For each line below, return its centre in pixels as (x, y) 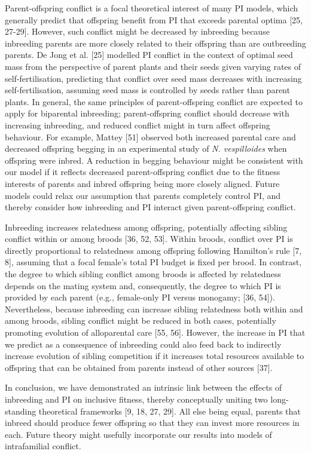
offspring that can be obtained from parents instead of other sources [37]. (139, 367)
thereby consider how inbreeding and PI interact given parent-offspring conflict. (150, 207)
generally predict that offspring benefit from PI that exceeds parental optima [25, (154, 19)
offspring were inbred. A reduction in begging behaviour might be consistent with (154, 160)
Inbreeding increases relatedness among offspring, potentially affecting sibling (146, 227)
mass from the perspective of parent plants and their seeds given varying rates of (153, 66)
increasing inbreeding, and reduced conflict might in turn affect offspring (138, 125)
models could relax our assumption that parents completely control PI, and (143, 195)
